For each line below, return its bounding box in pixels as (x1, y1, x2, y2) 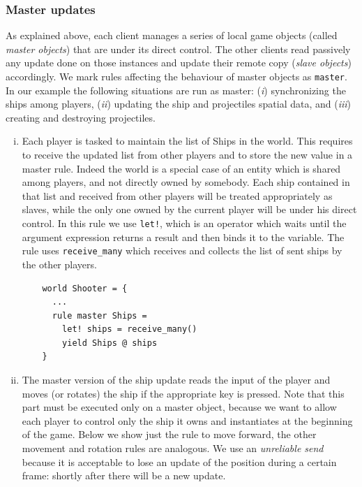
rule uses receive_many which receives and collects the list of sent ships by (22, 243, 342, 258)
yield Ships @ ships (62, 337, 158, 348)
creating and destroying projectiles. (6, 110, 156, 124)
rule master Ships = (52, 310, 147, 321)
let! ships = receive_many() (62, 324, 197, 335)
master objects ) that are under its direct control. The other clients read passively (6, 41, 351, 56)
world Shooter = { (42, 283, 128, 293)
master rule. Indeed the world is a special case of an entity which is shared (22, 161, 341, 175)
